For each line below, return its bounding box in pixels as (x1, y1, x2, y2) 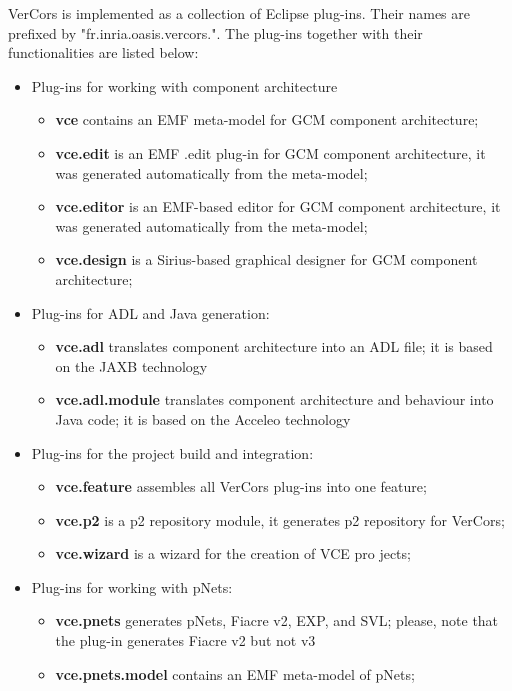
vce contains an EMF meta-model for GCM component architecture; (55, 109, 479, 130)
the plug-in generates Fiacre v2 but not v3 (55, 630, 316, 651)
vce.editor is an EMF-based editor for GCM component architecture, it (55, 196, 501, 217)
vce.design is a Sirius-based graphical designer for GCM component (55, 249, 478, 270)
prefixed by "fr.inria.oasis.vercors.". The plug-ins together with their (8, 22, 423, 43)
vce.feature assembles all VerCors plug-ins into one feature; (55, 476, 427, 497)
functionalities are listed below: (8, 42, 199, 63)
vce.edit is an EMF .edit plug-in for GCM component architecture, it (55, 142, 486, 163)
